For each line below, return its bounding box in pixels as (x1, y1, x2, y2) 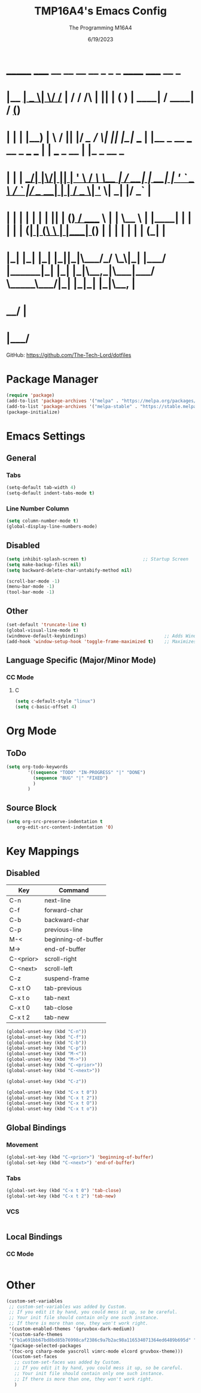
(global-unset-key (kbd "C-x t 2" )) (6, 1095, 98, 1101)
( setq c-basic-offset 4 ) (14, 704, 77, 710)
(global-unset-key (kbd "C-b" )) (6, 1040, 87, 1046)
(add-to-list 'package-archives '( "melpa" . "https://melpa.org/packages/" (6, 398, 199, 404)
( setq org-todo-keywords (6, 764, 68, 770)
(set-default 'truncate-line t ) (6, 622, 87, 628)
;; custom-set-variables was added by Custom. (8, 1304, 127, 1310)
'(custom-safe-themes (8, 1331, 63, 1337)
